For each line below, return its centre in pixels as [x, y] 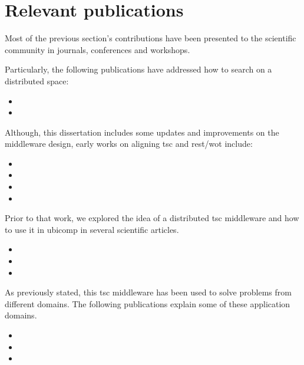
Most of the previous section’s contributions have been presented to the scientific [151, 38]
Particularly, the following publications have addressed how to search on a [138, 69]
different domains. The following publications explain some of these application [148, 303]
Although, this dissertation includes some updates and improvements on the [142, 132]
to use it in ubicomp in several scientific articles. [92, 229]
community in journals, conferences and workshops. [98, 49]
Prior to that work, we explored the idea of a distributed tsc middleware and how [152, 218]
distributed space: [37, 80]
